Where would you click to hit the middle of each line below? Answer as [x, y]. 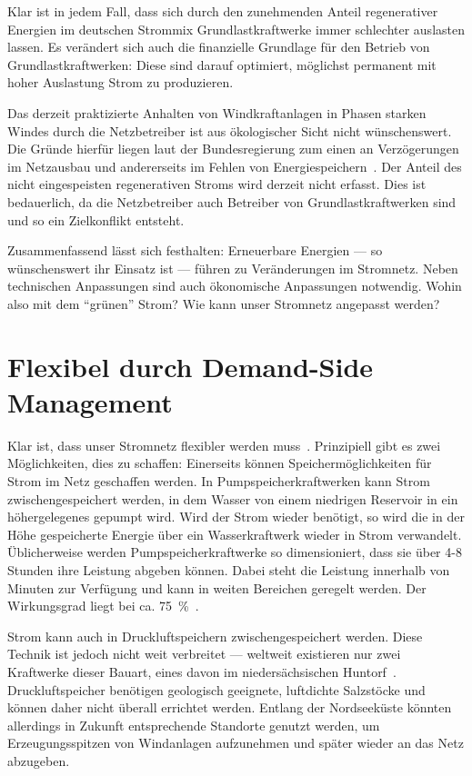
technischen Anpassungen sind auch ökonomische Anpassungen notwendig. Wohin [235, 286]
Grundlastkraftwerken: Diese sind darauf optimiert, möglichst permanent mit [222, 64]
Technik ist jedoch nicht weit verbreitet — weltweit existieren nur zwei [204, 654]
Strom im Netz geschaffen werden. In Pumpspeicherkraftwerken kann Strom [219, 481]
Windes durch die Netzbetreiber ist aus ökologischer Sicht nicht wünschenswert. [230, 130]
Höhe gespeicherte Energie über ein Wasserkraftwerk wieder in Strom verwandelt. [235, 534]
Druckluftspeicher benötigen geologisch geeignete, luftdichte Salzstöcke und [216, 689]
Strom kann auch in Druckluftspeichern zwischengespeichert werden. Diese [215, 636]
